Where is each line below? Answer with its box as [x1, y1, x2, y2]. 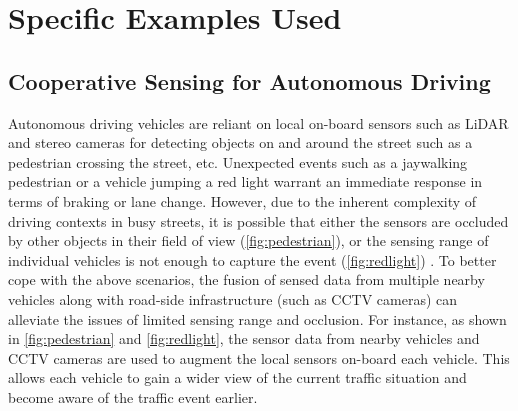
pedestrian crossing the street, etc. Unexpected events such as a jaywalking [8, 151, 468, 172]
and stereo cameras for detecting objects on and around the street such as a [8, 132, 473, 153]
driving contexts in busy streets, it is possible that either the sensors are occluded [8, 210, 509, 231]
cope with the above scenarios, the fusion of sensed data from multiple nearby [8, 269, 485, 290]
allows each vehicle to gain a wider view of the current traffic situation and [8, 367, 467, 388]
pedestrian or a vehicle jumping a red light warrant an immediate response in [8, 171, 483, 192]
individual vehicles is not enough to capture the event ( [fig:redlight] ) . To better [8, 249, 497, 270]
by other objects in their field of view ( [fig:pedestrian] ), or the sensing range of [8, 230, 489, 251]
